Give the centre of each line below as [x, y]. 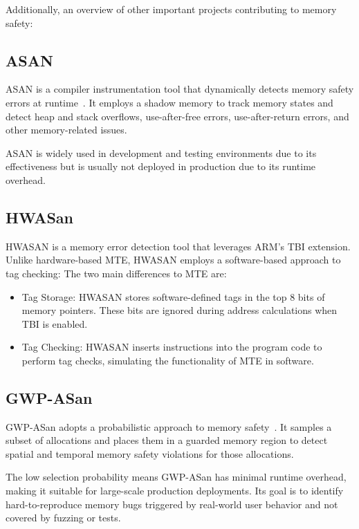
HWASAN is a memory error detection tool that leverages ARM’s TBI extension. [178, 246]
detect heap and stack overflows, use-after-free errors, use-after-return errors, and [177, 116]
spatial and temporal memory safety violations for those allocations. [150, 453]
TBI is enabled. [55, 323]
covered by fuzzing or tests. [63, 518]
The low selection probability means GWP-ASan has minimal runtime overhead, [176, 477]
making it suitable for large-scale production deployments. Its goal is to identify [175, 491]
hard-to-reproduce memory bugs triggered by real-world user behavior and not [172, 504]
